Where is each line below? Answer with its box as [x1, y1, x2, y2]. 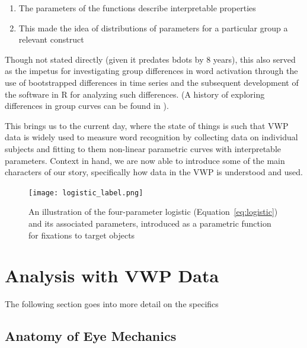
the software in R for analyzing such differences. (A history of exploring [5, 88, 265, 100]
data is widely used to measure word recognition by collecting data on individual [5, 131, 298, 143]
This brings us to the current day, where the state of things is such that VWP [5, 119, 289, 131]
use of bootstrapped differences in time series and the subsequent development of [5, 76, 299, 88]
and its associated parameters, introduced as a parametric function [28, 217, 271, 229]
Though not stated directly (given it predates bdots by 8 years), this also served [5, 53, 296, 65]
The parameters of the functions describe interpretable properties [18, 2, 256, 14]
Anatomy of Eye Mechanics [5, 327, 177, 345]
